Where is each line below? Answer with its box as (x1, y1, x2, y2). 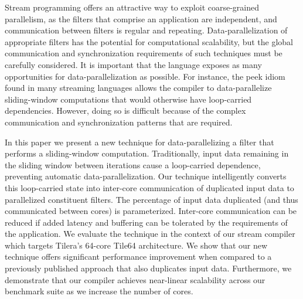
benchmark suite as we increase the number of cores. (5, 285, 193, 297)
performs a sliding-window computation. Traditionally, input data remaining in (5, 147, 289, 159)
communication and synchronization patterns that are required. (5, 115, 233, 128)
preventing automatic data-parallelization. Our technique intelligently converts (5, 170, 287, 182)
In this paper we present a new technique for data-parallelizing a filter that (5, 135, 274, 148)
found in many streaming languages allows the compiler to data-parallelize (5, 81, 272, 94)
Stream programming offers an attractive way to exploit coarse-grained (5, 1, 260, 13)
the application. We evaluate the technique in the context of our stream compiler (5, 227, 295, 240)
